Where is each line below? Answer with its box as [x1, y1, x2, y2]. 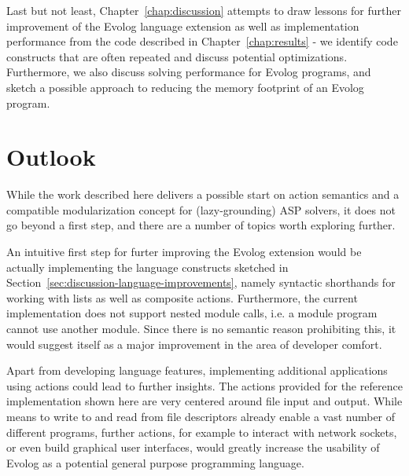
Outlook [6, 141, 96, 173]
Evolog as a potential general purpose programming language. [6, 454, 304, 471]
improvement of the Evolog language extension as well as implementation [6, 17, 359, 34]
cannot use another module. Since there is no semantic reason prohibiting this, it [6, 320, 396, 337]
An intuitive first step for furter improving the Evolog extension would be [6, 243, 362, 260]
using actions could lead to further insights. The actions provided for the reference [6, 377, 403, 394]
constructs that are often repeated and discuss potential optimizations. [6, 48, 348, 64]
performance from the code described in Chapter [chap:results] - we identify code [6, 33, 398, 49]
